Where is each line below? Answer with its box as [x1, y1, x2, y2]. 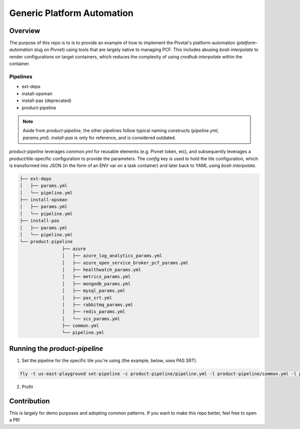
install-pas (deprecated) [21, 97, 72, 103]
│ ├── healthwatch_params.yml [61, 266, 141, 272]
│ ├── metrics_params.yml [61, 274, 131, 279]
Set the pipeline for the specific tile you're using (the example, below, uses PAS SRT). [21, 357, 197, 363]
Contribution [9, 396, 50, 405]
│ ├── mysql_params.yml [61, 288, 125, 293]
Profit [21, 383, 33, 389]
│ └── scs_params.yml [61, 315, 120, 321]
